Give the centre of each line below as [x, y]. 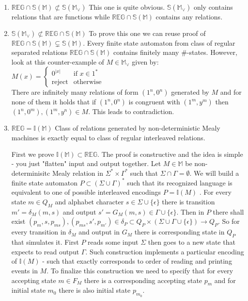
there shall [228, 211]
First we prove [33, 154]
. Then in [190, 211]
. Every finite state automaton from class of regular [159, 42]
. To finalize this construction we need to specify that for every [140, 270]
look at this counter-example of [58, 61]
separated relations [39, 52]
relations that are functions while [61, 17]
